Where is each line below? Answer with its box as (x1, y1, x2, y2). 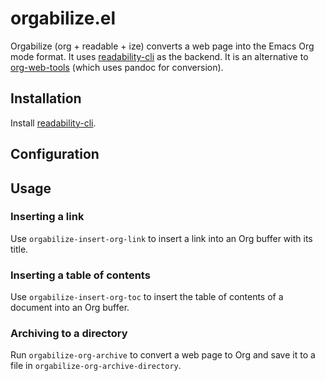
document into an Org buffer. (10, 302, 130, 314)
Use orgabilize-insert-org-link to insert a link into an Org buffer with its (10, 232, 313, 244)
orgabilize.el (10, 7, 117, 30)
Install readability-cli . (10, 117, 97, 129)
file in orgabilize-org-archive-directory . (10, 360, 182, 372)
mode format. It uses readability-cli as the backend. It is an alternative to (10, 50, 309, 62)
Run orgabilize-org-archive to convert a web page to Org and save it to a (10, 349, 316, 361)
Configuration (10, 146, 100, 163)
